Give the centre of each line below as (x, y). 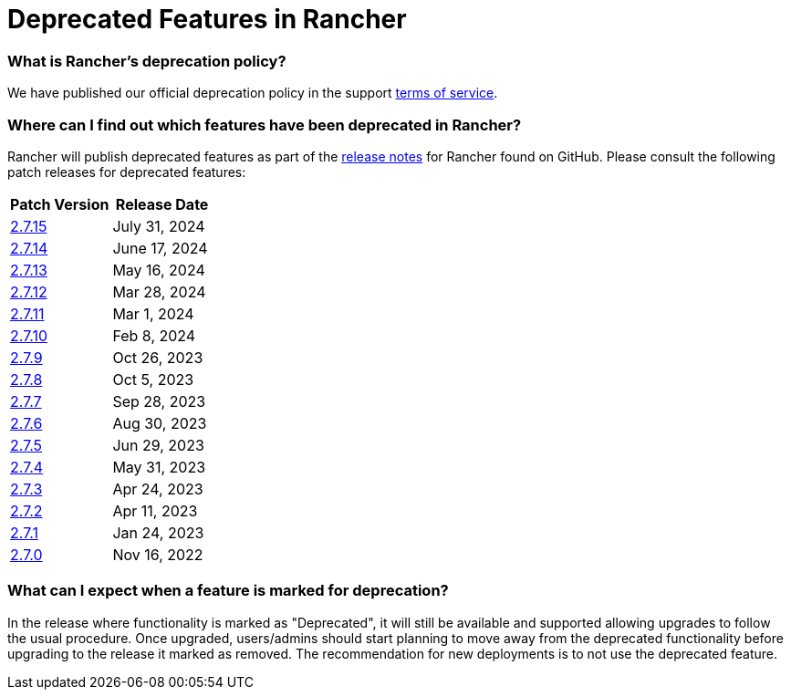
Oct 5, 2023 (153, 379)
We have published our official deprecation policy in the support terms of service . (253, 93)
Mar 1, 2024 (153, 313)
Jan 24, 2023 (158, 532)
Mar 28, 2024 (159, 291)
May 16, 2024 (159, 270)
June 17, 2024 (160, 248)
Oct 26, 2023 (158, 357)
